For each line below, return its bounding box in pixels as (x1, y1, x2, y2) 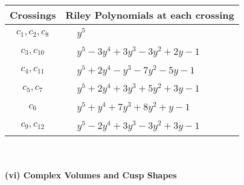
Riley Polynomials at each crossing (65, 8, 234, 22)
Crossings (10, 8, 56, 22)
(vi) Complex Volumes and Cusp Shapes (5, 169, 177, 181)
